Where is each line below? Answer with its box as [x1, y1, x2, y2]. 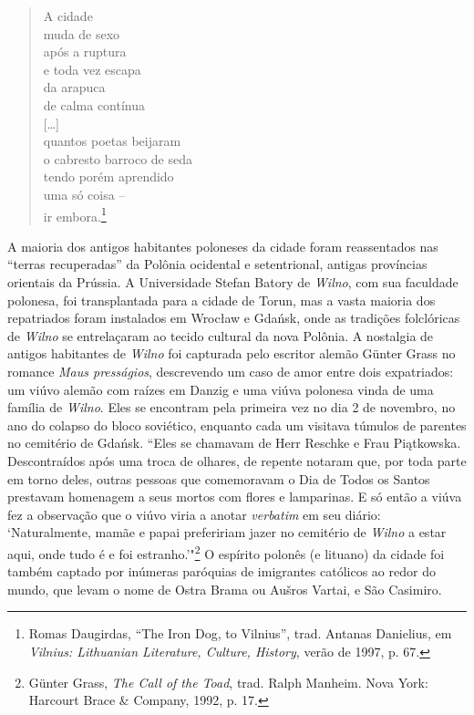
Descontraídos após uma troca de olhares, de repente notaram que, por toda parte [7, 451, 467, 470]
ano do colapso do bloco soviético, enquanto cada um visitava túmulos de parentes [7, 415, 467, 434]
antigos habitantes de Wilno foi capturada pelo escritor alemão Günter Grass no [7, 344, 456, 363]
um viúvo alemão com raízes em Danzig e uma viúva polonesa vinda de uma [7, 379, 434, 399]
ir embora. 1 [43, 203, 107, 225]
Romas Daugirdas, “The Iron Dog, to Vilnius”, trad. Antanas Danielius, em [28, 624, 452, 643]
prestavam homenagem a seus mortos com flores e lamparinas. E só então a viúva [7, 487, 462, 506]
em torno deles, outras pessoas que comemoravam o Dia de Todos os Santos [7, 469, 430, 488]
